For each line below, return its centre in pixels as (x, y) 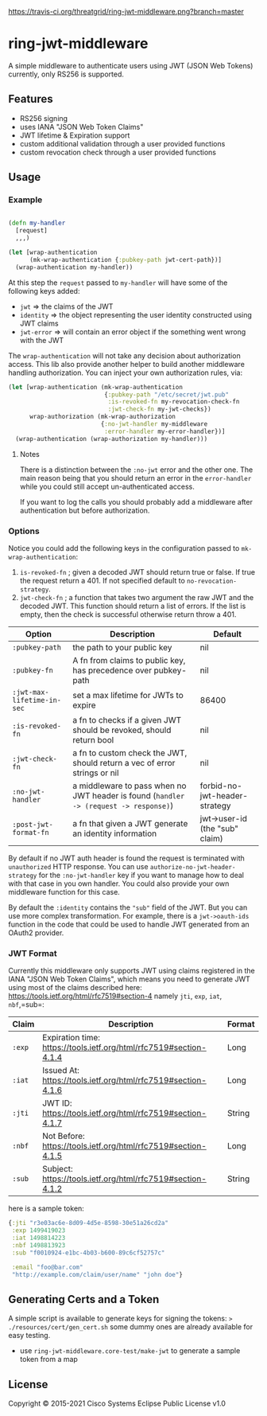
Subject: (58, 1169)
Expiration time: (72, 1038)
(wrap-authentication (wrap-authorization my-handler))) (112, 439)
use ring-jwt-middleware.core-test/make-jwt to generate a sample (130, 1351)
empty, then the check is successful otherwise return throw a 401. (128, 614)
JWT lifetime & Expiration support (75, 135)
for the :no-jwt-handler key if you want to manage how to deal (141, 875)
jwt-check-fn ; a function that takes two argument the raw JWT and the (137, 597)
